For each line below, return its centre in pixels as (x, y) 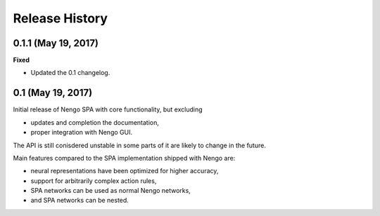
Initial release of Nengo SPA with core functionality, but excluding (108, 109)
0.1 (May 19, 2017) (53, 93)
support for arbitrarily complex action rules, (94, 181)
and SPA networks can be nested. (80, 201)
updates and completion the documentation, (95, 122)
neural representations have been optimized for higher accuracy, (125, 171)
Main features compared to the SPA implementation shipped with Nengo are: (124, 158)
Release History (61, 18)
